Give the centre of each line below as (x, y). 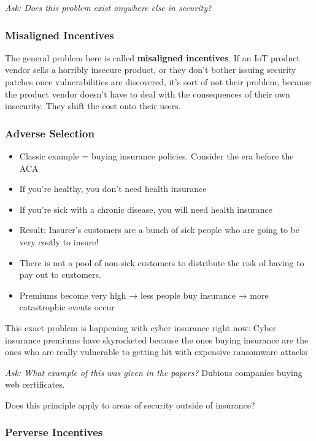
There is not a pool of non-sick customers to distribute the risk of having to (162, 262)
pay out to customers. (60, 274)
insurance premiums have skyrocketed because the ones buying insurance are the (157, 339)
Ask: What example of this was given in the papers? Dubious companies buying (154, 372)
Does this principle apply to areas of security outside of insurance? (130, 405)
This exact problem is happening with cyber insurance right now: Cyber (141, 327)
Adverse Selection (50, 133)
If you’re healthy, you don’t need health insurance (113, 189)
